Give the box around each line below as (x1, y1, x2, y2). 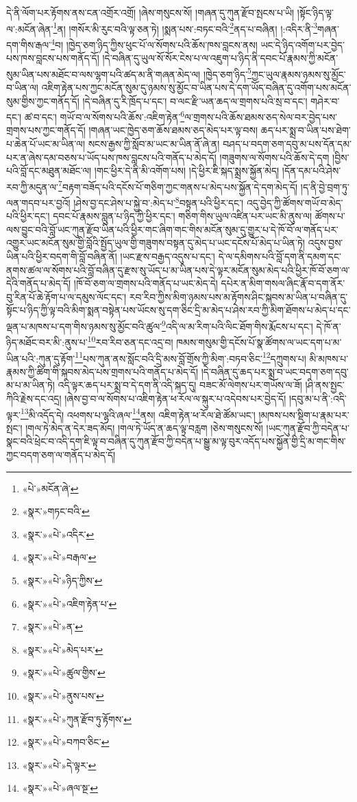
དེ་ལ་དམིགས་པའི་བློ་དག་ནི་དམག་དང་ (218, 249, 341, 264)
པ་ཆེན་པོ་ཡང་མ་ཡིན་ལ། (6, 136, 86, 150)
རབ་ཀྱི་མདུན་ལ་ (6, 179, 59, 194)
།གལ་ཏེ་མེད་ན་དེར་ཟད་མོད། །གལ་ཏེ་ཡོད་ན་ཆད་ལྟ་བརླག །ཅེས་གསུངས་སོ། (25, 420, 263, 435)
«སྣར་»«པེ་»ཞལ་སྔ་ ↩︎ (22, 781, 99, 795)
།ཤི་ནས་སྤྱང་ (305, 378, 345, 392)
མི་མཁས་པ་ (309, 351, 349, 365)
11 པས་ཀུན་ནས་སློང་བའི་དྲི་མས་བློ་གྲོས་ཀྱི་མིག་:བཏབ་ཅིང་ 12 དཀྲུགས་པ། (75, 349, 306, 365)
